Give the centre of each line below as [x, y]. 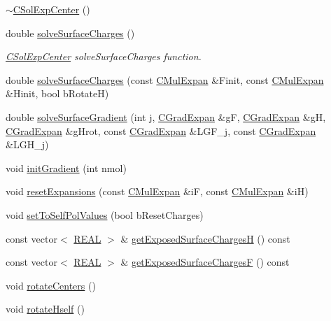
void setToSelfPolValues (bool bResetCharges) [105, 214]
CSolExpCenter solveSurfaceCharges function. [104, 56]
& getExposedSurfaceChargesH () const [205, 238]
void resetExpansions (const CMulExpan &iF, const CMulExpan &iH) [157, 191]
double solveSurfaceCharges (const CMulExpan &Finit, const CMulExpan [165, 79]
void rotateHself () [45, 309]
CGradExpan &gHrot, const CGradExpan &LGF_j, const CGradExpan [161, 130]
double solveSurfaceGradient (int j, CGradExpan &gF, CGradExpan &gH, [166, 116]
